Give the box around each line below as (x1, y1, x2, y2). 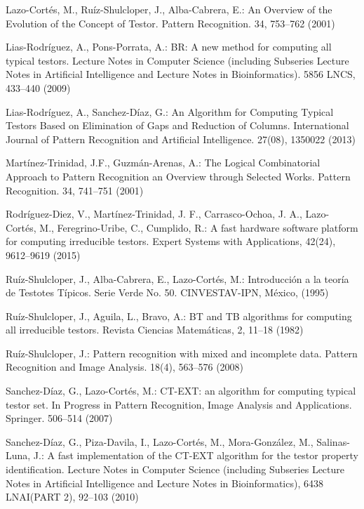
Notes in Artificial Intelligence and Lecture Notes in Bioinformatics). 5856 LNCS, (6, 67, 356, 81)
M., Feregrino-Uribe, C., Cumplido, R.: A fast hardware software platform (39, 220, 358, 234)
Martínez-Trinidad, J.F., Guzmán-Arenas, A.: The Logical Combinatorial (6, 155, 321, 170)
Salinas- (316, 434, 350, 449)
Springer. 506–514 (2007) (6, 411, 113, 425)
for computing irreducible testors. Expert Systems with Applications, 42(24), (6, 234, 336, 249)
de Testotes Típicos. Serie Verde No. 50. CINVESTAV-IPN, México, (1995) (6, 285, 329, 300)
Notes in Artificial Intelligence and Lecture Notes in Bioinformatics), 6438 (6, 475, 323, 490)
